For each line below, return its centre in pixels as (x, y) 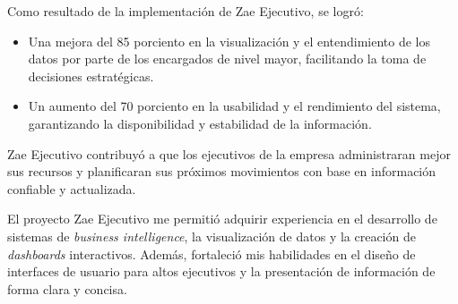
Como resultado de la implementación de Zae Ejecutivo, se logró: (186, 11)
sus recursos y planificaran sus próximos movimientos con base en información (222, 171)
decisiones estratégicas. (91, 76)
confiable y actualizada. (72, 188)
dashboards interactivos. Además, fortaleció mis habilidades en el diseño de (212, 253)
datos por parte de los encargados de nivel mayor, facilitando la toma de (227, 59)
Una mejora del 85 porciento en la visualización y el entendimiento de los (229, 41)
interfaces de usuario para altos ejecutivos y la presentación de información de (221, 271)
